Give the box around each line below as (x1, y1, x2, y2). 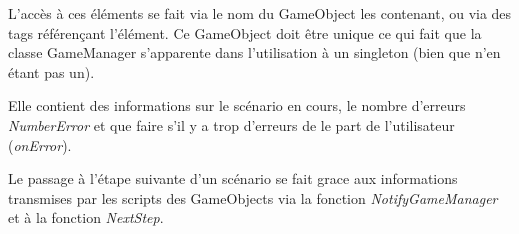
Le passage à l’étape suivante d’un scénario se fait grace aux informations (8, 168, 458, 189)
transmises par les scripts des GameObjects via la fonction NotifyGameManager (8, 187, 498, 208)
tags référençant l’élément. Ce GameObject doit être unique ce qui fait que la (8, 22, 482, 43)
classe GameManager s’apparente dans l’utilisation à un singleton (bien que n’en (8, 42, 501, 63)
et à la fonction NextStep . (8, 207, 164, 228)
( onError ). (8, 134, 72, 155)
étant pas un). (8, 61, 95, 82)
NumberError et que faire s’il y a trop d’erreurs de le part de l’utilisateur (8, 114, 455, 135)
